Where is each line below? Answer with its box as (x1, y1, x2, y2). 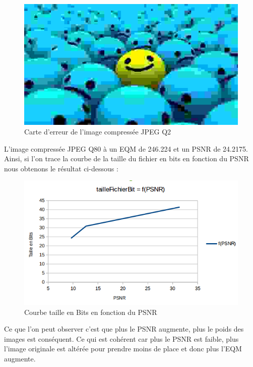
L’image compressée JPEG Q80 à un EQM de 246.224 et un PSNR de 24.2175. (4, 143, 248, 154)
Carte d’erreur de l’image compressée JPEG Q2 (24, 126, 171, 137)
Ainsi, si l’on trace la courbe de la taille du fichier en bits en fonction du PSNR (4, 153, 249, 164)
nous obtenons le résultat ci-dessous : (4, 163, 118, 173)
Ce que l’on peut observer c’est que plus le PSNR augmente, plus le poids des (4, 324, 244, 334)
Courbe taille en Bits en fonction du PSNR (24, 306, 157, 317)
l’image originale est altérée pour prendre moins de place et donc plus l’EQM (4, 343, 242, 354)
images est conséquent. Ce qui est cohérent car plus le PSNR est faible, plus (4, 333, 239, 344)
